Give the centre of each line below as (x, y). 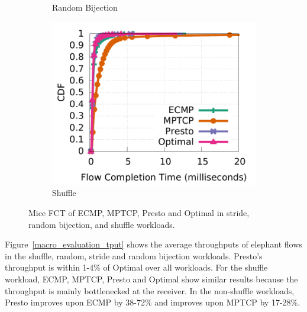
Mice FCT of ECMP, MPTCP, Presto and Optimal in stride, (139, 212)
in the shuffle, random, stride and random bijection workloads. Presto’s (134, 255)
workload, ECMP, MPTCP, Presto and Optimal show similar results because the (151, 279)
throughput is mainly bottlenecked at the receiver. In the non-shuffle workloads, (150, 290)
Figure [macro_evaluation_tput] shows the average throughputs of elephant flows (153, 244)
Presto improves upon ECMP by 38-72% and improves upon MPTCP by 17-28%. (153, 302)
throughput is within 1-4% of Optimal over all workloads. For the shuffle (136, 267)
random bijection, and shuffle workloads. (102, 224)
